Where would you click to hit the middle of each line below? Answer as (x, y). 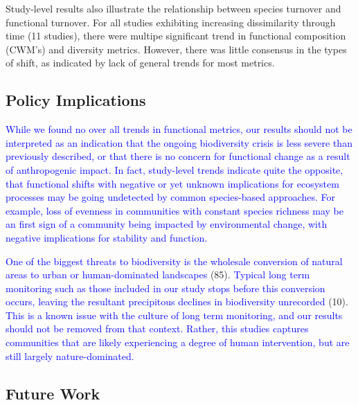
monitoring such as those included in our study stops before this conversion (165, 288)
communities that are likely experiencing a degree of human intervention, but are (178, 342)
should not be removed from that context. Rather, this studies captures (157, 328)
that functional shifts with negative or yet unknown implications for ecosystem (172, 183)
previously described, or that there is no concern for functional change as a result (178, 156)
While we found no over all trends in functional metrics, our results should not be (179, 129)
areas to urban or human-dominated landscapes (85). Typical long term (158, 274)
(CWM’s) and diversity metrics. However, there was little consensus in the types (176, 49)
